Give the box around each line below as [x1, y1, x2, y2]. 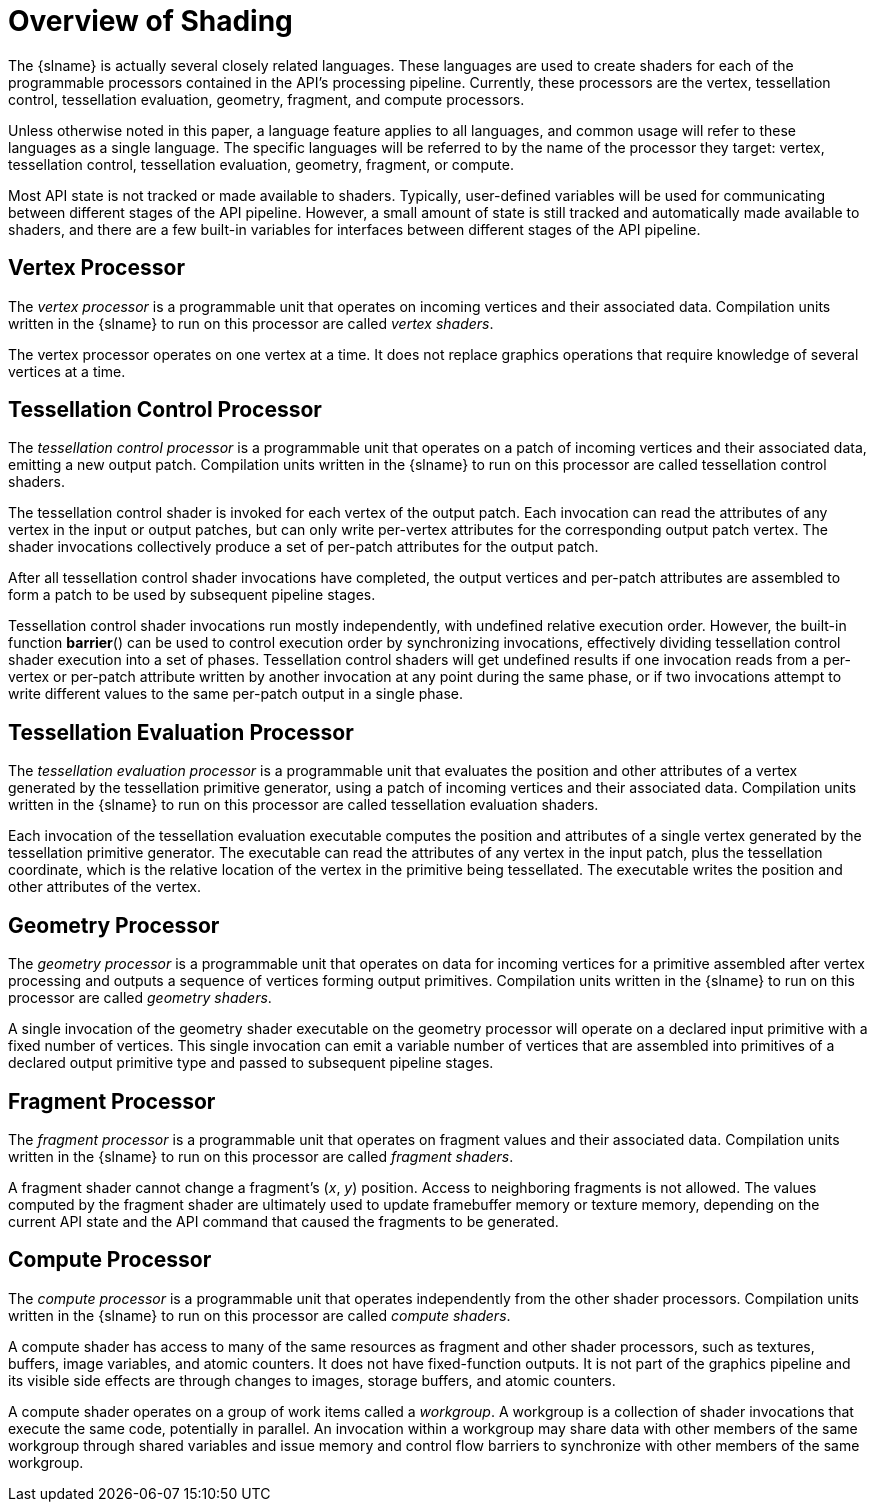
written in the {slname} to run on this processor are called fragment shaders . [8, 1147, 514, 1165]
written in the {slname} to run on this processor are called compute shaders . [8, 1306, 511, 1324]
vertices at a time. [8, 362, 126, 380]
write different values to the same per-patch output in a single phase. [8, 685, 464, 703]
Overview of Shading [8, 4, 293, 38]
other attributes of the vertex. [8, 878, 201, 896]
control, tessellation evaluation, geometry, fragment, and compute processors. [8, 90, 525, 108]
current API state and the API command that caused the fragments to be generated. [8, 1212, 559, 1230]
